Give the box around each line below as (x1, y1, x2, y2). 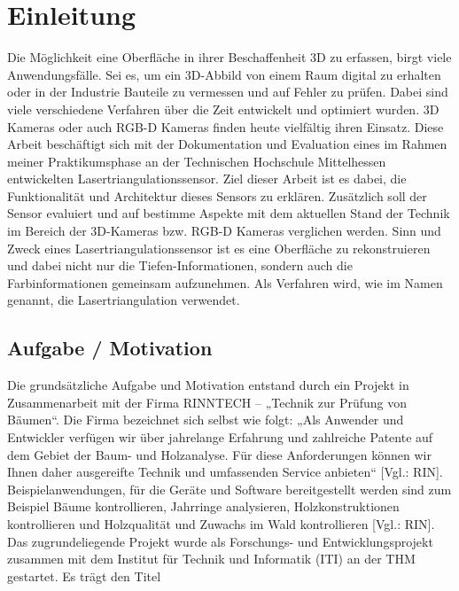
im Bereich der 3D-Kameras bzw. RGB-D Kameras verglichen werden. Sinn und (7, 222, 441, 240)
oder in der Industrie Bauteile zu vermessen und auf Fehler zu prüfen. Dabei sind (7, 82, 448, 101)
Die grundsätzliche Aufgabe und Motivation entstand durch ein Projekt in (7, 376, 409, 394)
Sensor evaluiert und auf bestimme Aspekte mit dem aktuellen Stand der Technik (7, 204, 450, 222)
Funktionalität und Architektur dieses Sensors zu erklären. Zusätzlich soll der (7, 186, 427, 205)
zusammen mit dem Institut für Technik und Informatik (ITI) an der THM (7, 549, 416, 568)
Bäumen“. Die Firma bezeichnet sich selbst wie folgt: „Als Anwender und (7, 410, 404, 429)
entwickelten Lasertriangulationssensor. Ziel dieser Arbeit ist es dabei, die (7, 169, 407, 188)
